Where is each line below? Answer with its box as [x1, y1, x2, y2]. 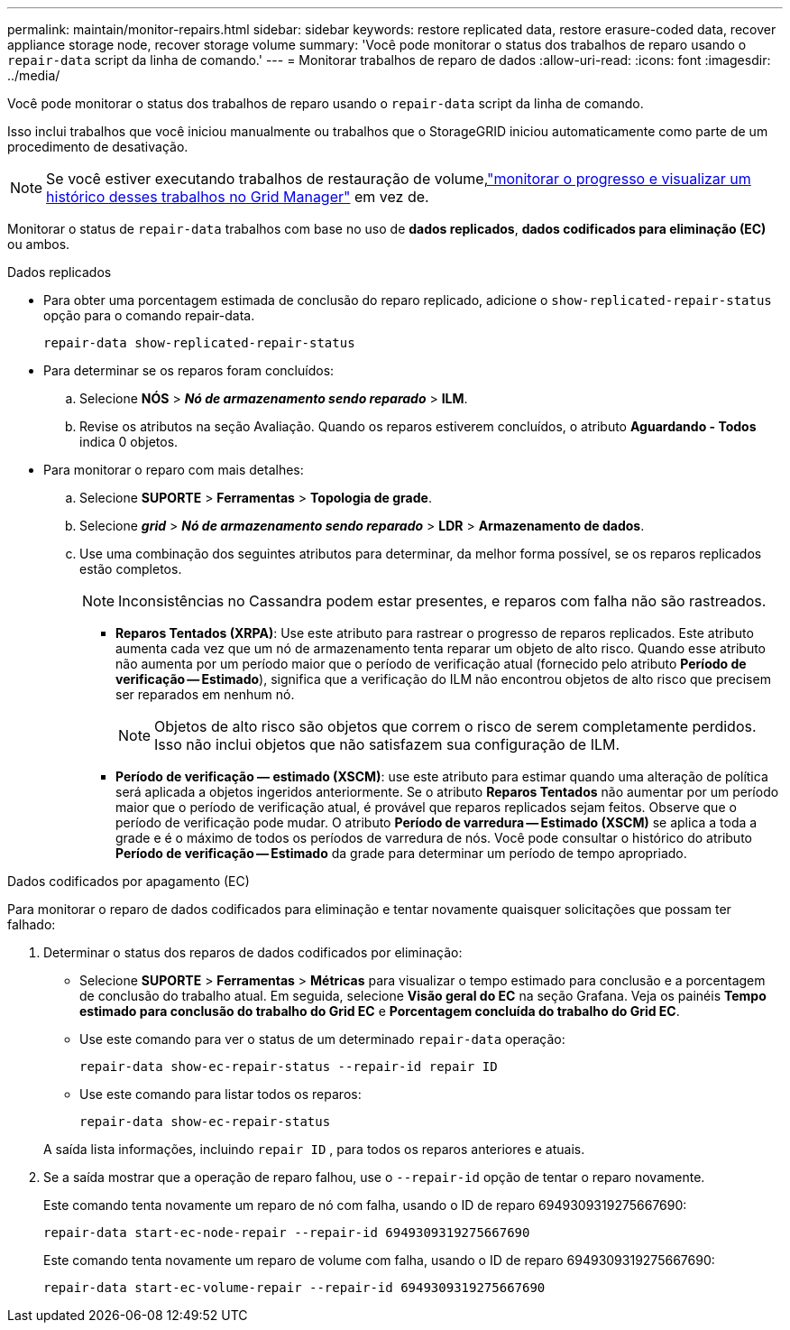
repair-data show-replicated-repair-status [43, 336, 355, 350]
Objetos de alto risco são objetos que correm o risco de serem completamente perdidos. [154, 717, 757, 735]
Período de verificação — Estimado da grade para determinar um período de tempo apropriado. [115, 845, 687, 861]
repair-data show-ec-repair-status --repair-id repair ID [79, 1059, 498, 1074]
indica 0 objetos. [79, 434, 179, 449]
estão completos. [79, 561, 182, 577]
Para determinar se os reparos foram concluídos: [43, 363, 335, 378]
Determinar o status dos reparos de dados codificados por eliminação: [43, 945, 463, 960]
